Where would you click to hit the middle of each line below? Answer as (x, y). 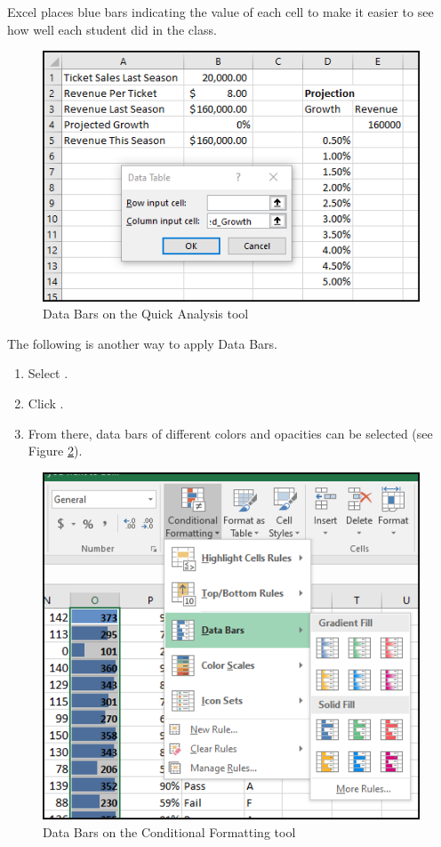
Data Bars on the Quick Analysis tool (146, 314)
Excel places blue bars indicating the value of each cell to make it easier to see (220, 12)
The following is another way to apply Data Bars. (142, 343)
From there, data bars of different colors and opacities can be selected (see (230, 433)
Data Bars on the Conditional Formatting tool (169, 832)
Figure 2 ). (55, 451)
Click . (46, 403)
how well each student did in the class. (112, 29)
